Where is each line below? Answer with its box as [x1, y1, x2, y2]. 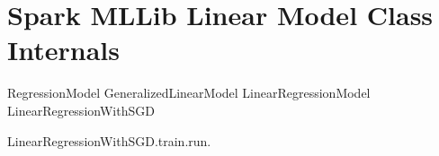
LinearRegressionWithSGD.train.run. [7, 131, 211, 150]
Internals [7, 31, 120, 68]
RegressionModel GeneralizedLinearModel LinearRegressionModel [7, 83, 371, 102]
